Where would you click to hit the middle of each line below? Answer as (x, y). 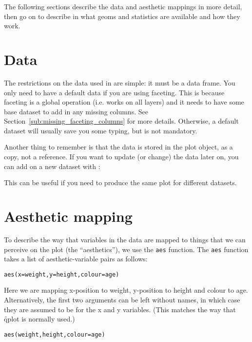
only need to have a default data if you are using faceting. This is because (114, 92)
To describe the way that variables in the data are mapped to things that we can (125, 239)
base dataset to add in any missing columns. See (76, 111)
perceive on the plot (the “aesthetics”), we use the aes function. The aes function (126, 249)
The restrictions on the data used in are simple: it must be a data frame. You (120, 82)
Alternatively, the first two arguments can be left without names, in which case (122, 300)
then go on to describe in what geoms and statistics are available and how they (122, 16)
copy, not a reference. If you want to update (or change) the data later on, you (121, 157)
